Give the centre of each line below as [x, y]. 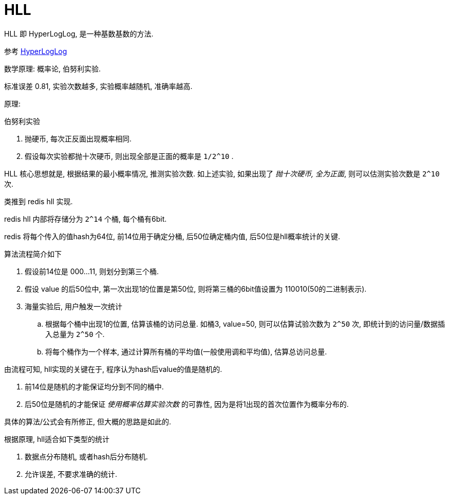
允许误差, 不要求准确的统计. [71, 474]
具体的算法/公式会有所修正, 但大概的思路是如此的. [88, 421]
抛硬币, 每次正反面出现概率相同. [78, 138]
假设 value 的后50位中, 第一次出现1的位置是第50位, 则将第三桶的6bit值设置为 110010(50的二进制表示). [196, 289]
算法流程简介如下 [33, 254]
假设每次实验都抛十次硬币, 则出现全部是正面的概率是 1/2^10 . [129, 156]
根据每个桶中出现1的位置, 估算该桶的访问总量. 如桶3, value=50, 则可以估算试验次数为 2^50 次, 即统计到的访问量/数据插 [245, 324]
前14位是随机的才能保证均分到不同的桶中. [94, 386]
